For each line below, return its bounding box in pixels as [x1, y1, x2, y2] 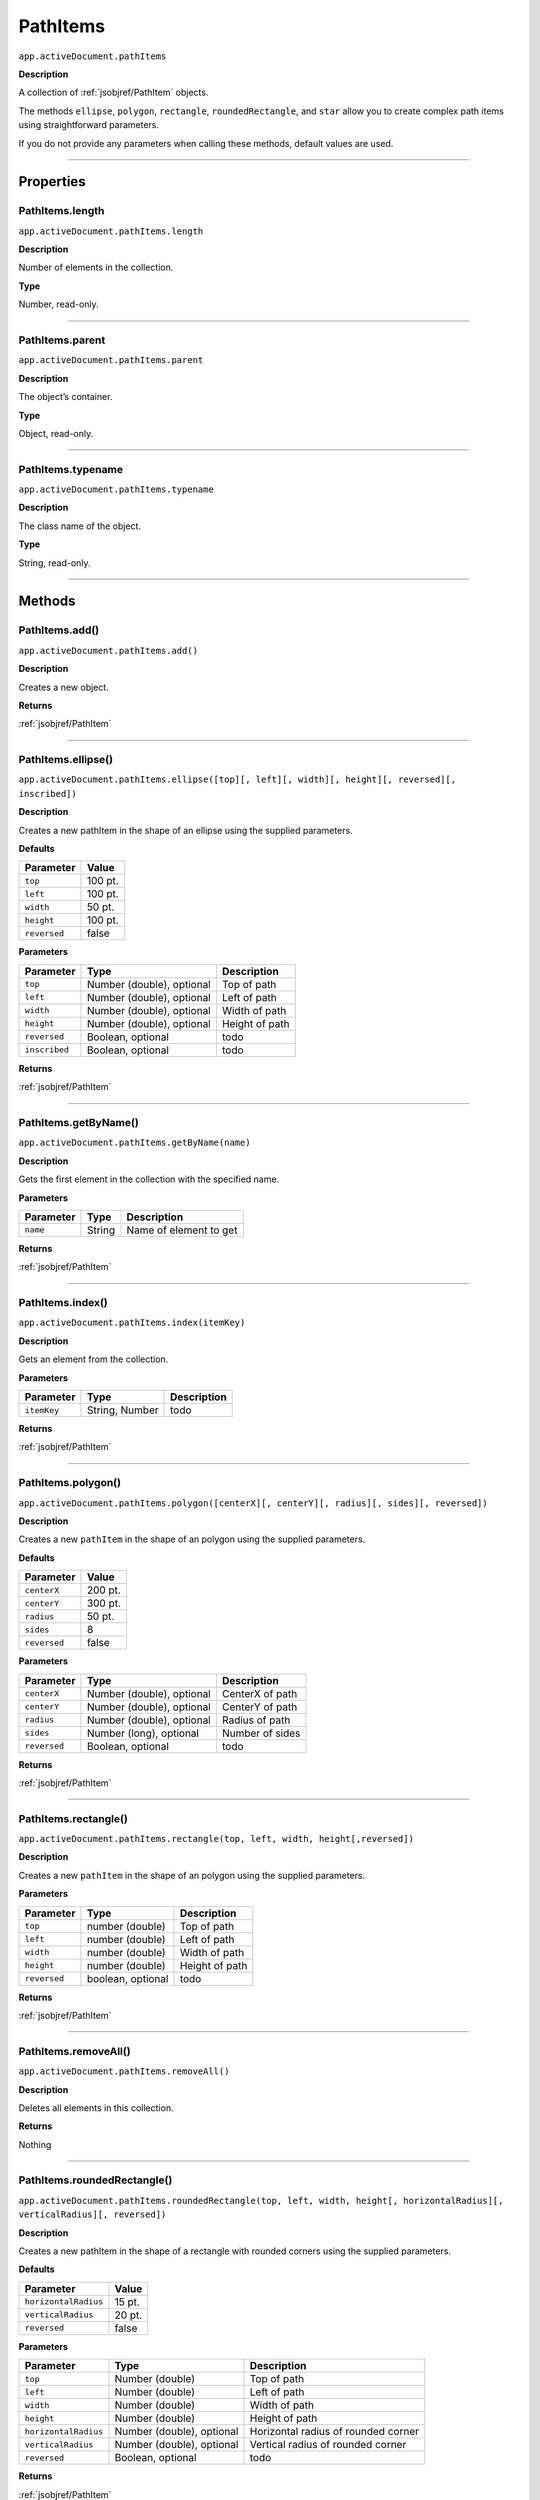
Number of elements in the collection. [18, 261, 174, 274]
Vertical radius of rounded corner [249, 2438, 407, 2452]
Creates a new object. [18, 681, 109, 693]
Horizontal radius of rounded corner [249, 2425, 420, 2439]
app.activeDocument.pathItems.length [18, 225, 204, 237]
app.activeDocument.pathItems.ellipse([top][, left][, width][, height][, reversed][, [18, 774, 457, 785]
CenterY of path [221, 1700, 298, 1714]
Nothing [18, 2138, 52, 2150]
